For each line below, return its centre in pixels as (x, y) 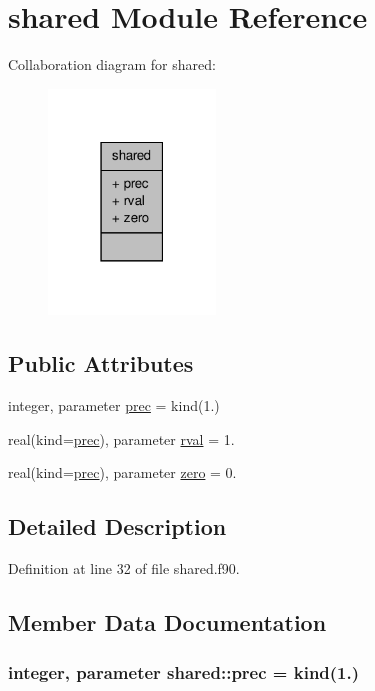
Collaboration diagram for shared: (112, 64)
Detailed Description (117, 526)
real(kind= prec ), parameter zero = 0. (122, 472)
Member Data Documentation (167, 622)
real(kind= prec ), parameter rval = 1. (121, 438)
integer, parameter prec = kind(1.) (114, 405)
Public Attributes (101, 363)
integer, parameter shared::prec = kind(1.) (184, 671)
